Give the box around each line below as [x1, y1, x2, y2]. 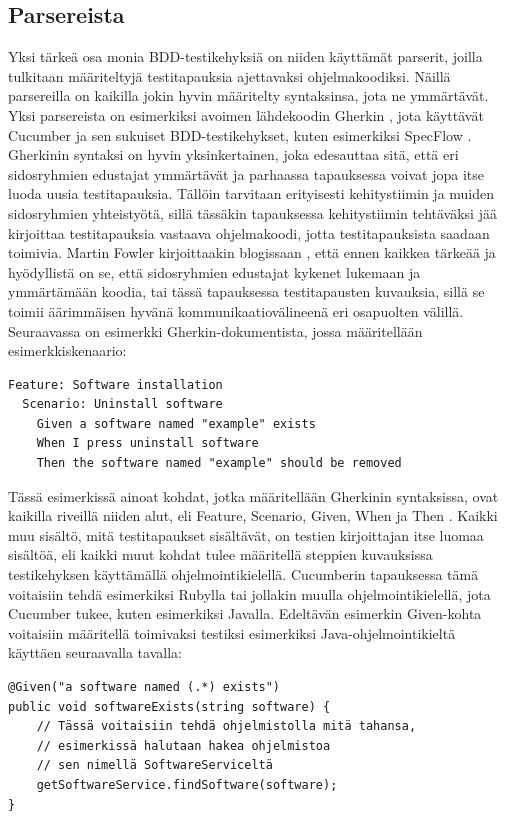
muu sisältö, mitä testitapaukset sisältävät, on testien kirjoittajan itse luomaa [8, 524, 484, 545]
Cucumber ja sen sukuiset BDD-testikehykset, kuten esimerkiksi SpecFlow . [8, 124, 472, 145]
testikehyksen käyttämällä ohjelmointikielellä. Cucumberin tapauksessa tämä [8, 564, 479, 585]
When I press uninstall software [36, 436, 259, 451]
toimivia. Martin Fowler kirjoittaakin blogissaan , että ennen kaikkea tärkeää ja [8, 242, 496, 263]
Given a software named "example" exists [36, 416, 316, 431]
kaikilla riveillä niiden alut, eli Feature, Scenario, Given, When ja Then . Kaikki [8, 505, 498, 526]
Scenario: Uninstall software [22, 397, 223, 412]
